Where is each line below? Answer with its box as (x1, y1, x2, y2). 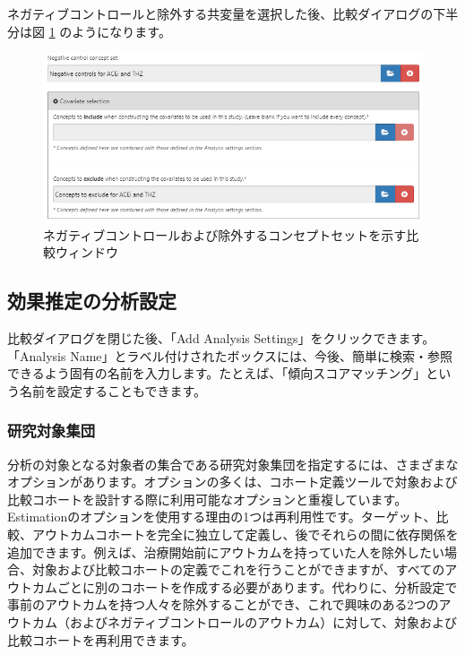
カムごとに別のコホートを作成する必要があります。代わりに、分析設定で (31, 577, 458, 596)
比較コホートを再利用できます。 (7, 630, 194, 649)
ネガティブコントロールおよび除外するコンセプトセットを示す (43, 225, 407, 244)
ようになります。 (72, 22, 171, 40)
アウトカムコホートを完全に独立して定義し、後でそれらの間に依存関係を (31, 525, 459, 544)
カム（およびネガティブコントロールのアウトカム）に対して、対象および (31, 612, 458, 631)
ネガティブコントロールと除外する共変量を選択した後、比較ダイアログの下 (7, 4, 446, 22)
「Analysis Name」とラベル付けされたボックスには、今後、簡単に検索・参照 (7, 346, 453, 365)
